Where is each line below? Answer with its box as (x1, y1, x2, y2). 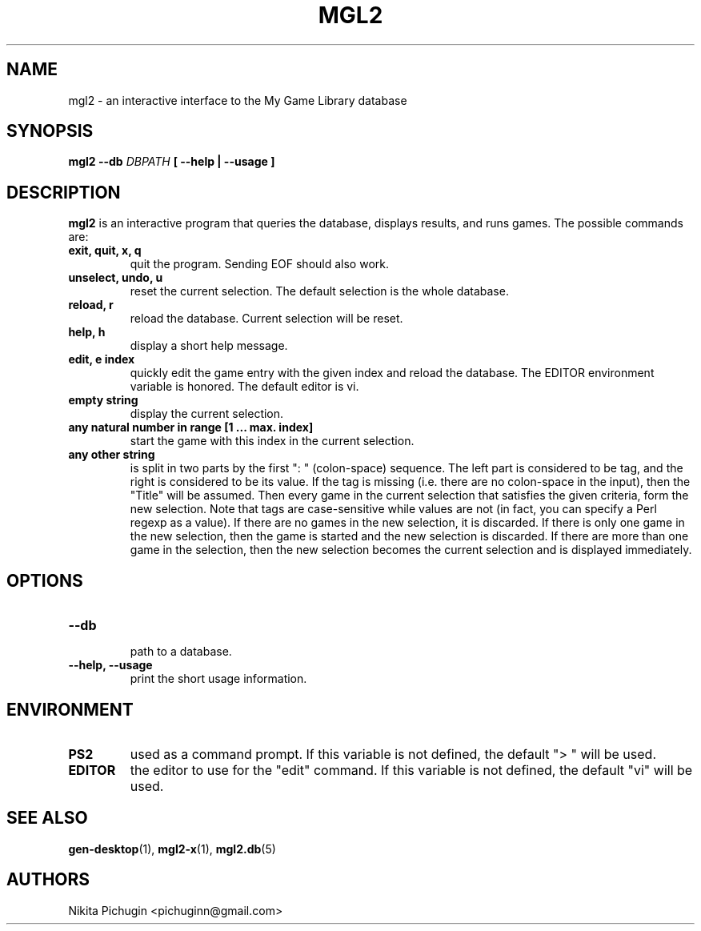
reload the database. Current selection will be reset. (130, 311, 403, 326)
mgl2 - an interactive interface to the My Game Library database (68, 93, 407, 107)
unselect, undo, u (68, 271, 163, 285)
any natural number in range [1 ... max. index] (68, 420, 314, 435)
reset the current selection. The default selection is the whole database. (130, 284, 509, 299)
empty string (68, 393, 138, 407)
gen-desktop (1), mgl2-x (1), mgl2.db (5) (68, 841, 276, 856)
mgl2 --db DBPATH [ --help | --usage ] (68, 154, 275, 169)
